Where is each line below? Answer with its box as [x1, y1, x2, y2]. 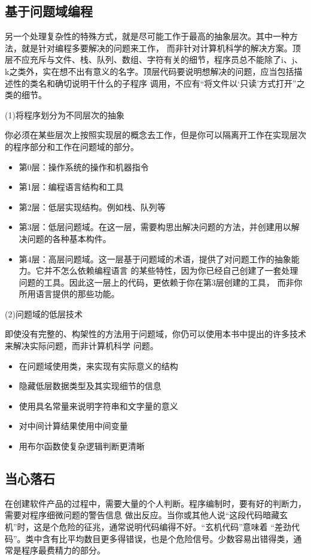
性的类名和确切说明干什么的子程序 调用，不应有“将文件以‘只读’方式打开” [13, 76, 297, 89]
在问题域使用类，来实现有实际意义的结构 [19, 359, 178, 372]
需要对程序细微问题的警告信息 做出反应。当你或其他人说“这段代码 [5, 509, 263, 521]
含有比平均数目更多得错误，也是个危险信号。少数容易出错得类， [42, 532, 294, 544]
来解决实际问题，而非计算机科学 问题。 [5, 339, 158, 352]
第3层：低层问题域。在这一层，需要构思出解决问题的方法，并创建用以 [19, 221, 291, 233]
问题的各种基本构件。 [27, 232, 111, 244]
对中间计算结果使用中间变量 [19, 420, 128, 432]
